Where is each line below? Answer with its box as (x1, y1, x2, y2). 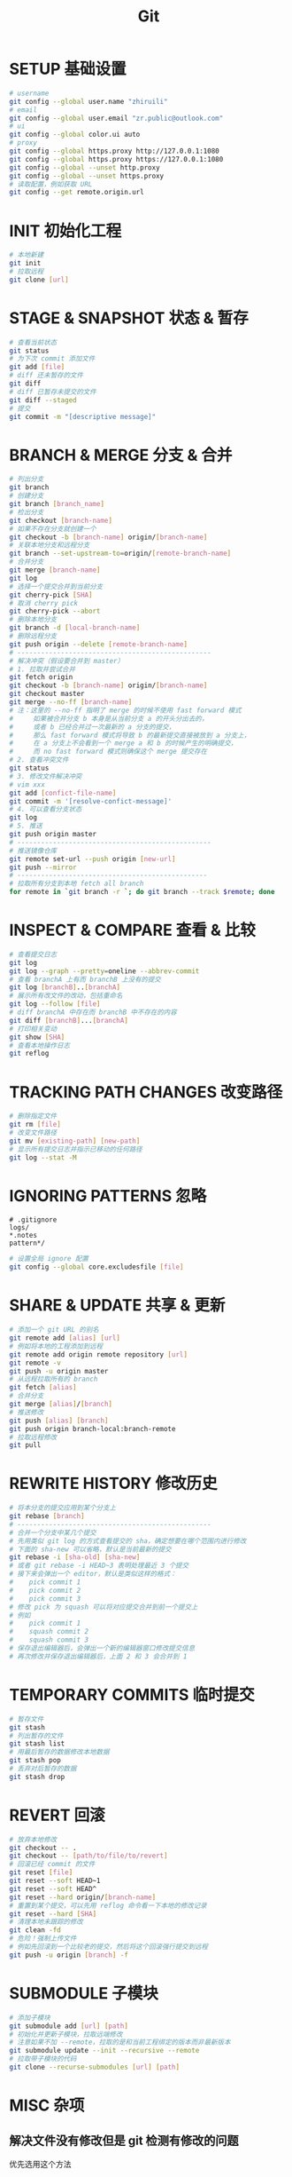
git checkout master (9, 690, 86, 699)
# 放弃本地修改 (9, 1835, 58, 1844)
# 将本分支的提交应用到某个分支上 (9, 1503, 117, 1513)
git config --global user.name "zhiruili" (9, 97, 168, 106)
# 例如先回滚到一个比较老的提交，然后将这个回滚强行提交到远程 (9, 1943, 209, 1951)
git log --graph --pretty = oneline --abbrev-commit (9, 966, 200, 976)
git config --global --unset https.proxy (9, 171, 165, 180)
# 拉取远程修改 (9, 1432, 58, 1442)
